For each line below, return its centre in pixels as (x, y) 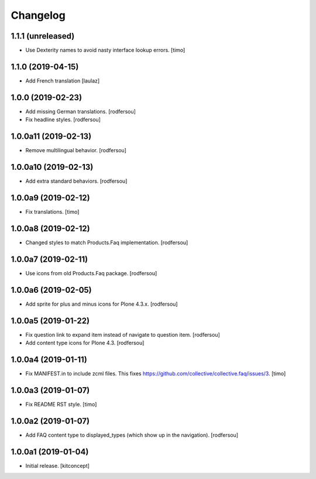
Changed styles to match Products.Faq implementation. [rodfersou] (107, 242)
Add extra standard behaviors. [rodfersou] (76, 181)
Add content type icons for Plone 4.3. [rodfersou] (85, 343)
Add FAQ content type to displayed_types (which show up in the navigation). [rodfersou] (132, 435)
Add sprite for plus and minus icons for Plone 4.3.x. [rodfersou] (102, 304)
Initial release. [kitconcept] (58, 466)
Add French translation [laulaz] (63, 81)
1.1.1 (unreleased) (43, 36)
